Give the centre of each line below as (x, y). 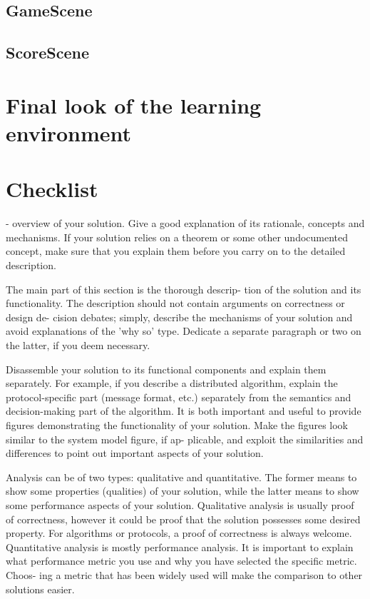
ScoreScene (47, 52)
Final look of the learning (134, 105)
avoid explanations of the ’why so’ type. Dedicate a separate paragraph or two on (184, 331)
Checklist (52, 189)
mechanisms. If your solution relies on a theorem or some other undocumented (177, 237)
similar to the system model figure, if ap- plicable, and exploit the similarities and (185, 439)
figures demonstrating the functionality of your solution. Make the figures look (177, 424)
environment (69, 132)
